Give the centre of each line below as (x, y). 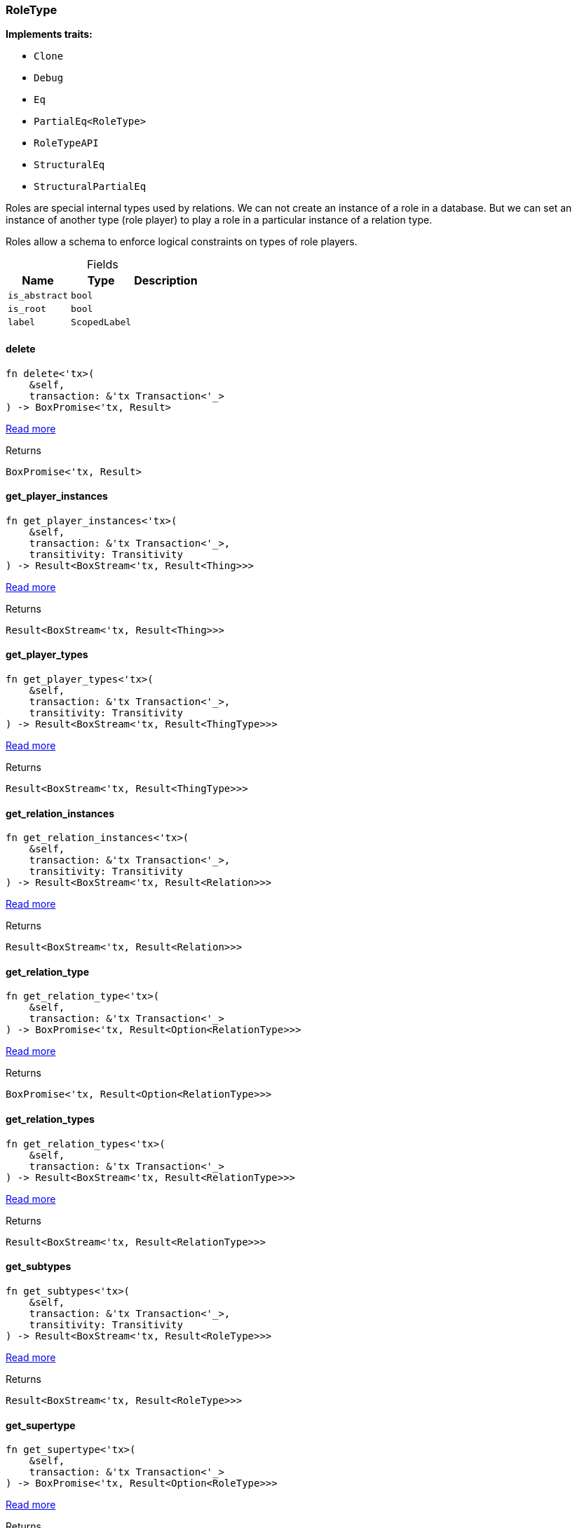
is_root (27, 309)
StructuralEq (69, 165)
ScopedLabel (101, 322)
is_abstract (38, 296)
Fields (102, 265)
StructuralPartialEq (90, 187)
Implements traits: (49, 34)
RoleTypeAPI (66, 143)
